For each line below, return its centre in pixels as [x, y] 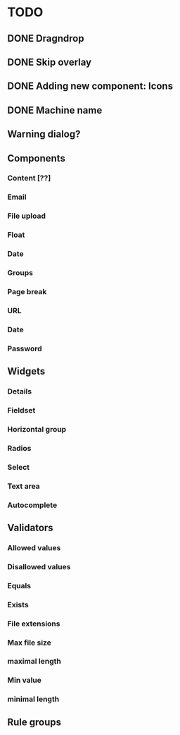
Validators [31, 527]
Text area [24, 486]
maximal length [34, 662]
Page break [27, 291]
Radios [19, 448]
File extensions [34, 624]
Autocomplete [32, 505]
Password [25, 348]
